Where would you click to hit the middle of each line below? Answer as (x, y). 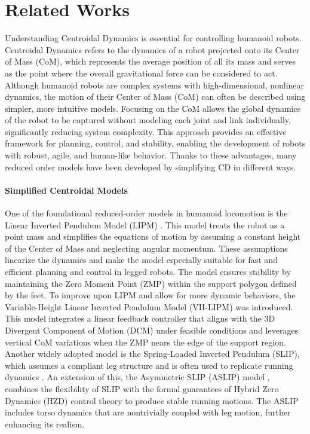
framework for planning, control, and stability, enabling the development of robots (155, 143)
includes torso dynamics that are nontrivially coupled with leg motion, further (148, 412)
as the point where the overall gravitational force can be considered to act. (141, 73)
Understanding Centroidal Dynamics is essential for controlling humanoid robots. (153, 38)
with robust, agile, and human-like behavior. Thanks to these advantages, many (151, 155)
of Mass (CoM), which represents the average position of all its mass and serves (150, 61)
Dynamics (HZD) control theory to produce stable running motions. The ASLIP (152, 400)
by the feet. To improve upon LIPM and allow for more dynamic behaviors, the (150, 295)
